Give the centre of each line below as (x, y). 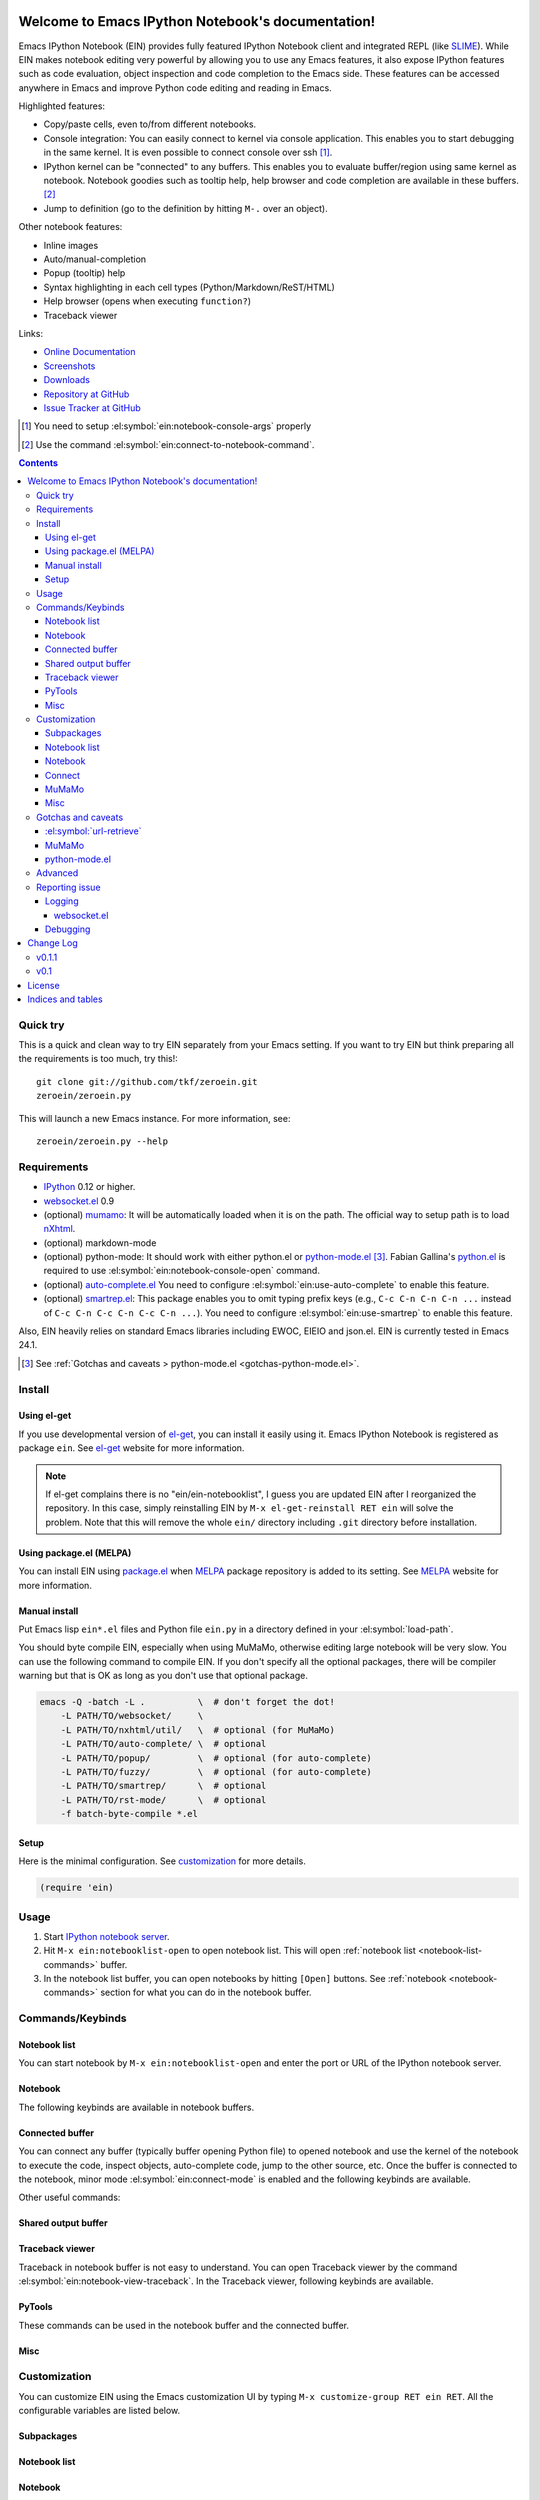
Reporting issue (68, 887)
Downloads (66, 380)
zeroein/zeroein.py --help (102, 1141)
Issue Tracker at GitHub (92, 407)
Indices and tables (65, 999)
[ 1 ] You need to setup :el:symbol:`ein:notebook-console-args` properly (166, 426)
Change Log (53, 943)
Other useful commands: (69, 2197)
